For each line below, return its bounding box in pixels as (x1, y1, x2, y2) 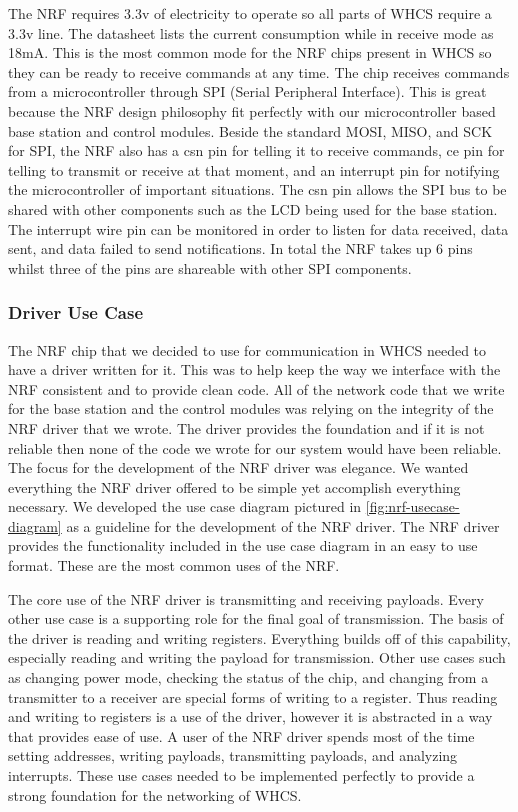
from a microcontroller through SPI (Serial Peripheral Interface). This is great (8, 81, 487, 102)
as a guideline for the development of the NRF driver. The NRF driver (66, 515, 500, 536)
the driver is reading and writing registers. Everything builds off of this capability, (8, 627, 511, 648)
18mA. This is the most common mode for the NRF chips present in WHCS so (8, 42, 492, 63)
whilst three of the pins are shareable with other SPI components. (8, 257, 412, 278)
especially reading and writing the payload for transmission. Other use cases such (8, 647, 506, 668)
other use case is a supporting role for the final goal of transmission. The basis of (8, 608, 504, 629)
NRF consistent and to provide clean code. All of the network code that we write (8, 378, 505, 399)
